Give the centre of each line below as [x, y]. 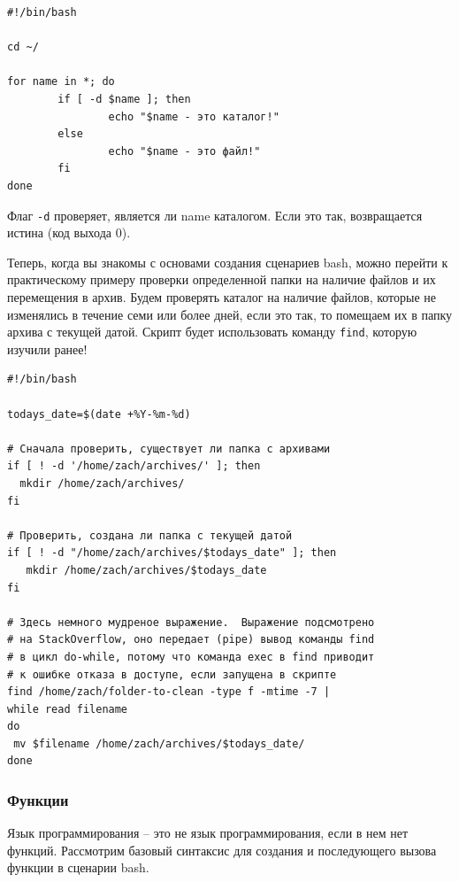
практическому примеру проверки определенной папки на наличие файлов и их [222, 279]
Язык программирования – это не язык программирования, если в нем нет [208, 833]
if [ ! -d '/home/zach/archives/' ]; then [134, 466]
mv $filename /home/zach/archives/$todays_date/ [159, 743]
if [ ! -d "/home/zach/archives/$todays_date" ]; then [172, 553]
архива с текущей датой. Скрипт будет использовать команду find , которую [212, 332]
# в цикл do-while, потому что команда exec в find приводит [191, 657]
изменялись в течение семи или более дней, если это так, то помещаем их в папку [230, 314]
